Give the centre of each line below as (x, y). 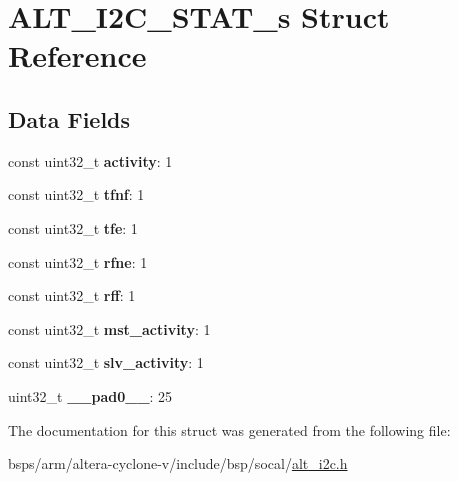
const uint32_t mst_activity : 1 (109, 328)
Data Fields (69, 118)
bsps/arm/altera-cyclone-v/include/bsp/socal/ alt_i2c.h (178, 463)
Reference (77, 55)
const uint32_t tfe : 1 (73, 227)
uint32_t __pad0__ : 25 (90, 395)
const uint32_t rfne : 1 (78, 261)
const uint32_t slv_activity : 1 (106, 362)
